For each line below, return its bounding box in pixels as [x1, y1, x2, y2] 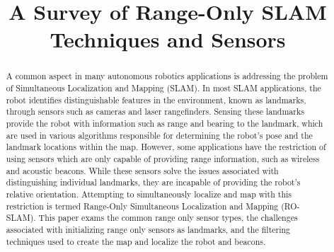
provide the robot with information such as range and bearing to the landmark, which [6, 117, 323, 129]
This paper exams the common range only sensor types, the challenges [38, 212, 298, 224]
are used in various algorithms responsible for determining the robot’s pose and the [6, 129, 313, 141]
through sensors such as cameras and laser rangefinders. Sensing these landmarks [6, 105, 304, 118]
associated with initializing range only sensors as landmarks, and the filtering [6, 223, 291, 235]
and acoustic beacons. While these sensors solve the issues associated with [6, 164, 279, 176]
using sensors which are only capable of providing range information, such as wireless [6, 152, 320, 164]
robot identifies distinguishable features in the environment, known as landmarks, [6, 93, 306, 105]
